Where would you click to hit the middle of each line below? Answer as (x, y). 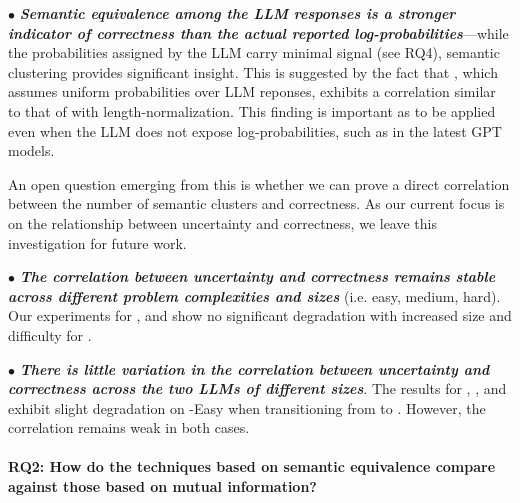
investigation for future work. (97, 242)
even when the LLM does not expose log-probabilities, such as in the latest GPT (255, 130)
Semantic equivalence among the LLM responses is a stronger (237, 13)
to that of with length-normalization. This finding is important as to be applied (252, 110)
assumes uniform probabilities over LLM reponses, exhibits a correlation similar (252, 91)
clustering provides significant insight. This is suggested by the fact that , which (253, 71)
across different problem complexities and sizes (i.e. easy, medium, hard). (254, 295)
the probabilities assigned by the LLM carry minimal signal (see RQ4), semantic (254, 52)
